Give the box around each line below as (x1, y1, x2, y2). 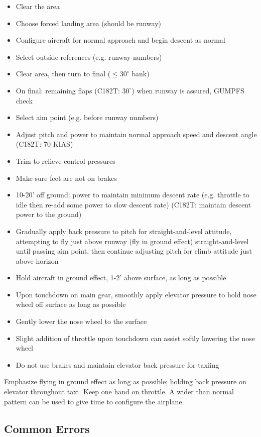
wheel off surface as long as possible (16, 299, 126, 309)
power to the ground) (16, 209, 82, 220)
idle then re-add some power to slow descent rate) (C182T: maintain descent (16, 199, 251, 209)
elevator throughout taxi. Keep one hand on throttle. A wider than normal (4, 386, 234, 397)
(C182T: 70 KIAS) (16, 139, 73, 149)
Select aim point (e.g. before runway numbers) (16, 112, 159, 123)
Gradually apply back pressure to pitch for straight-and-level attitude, (16, 226, 232, 236)
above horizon (16, 255, 59, 266)
